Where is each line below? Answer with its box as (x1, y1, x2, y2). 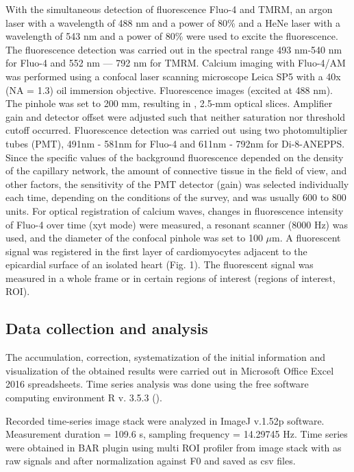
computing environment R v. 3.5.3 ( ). (5, 390, 162, 405)
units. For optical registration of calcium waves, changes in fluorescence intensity (5, 203, 344, 217)
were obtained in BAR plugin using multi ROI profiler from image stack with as (5, 440, 342, 454)
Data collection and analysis (5, 318, 208, 339)
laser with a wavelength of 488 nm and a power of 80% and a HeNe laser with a (5, 15, 341, 29)
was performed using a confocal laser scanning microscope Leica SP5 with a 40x (5, 69, 341, 83)
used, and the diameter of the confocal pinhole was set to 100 (5, 231, 263, 245)
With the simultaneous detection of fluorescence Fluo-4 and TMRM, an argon (5, 2, 333, 16)
